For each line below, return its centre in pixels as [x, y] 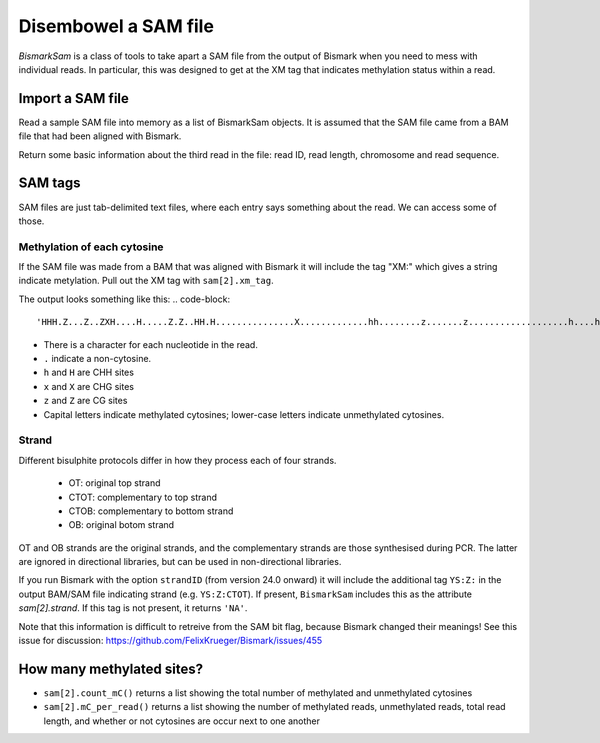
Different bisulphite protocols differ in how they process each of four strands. [177, 460]
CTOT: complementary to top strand [143, 497]
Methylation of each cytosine [91, 247]
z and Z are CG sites [85, 401]
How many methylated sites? [111, 668]
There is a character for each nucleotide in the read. [151, 344]
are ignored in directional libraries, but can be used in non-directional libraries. [180, 562]
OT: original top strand [114, 483]
